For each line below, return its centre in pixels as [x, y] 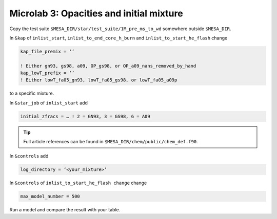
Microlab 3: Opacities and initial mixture [96, 13]
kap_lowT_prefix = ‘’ [47, 73]
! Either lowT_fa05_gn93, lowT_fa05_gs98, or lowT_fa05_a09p [99, 80]
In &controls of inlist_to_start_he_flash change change [78, 183]
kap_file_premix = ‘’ [47, 51]
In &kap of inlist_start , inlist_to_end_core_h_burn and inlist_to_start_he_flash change [118, 38]
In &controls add [29, 156]
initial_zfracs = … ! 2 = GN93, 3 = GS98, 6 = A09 [85, 116]
